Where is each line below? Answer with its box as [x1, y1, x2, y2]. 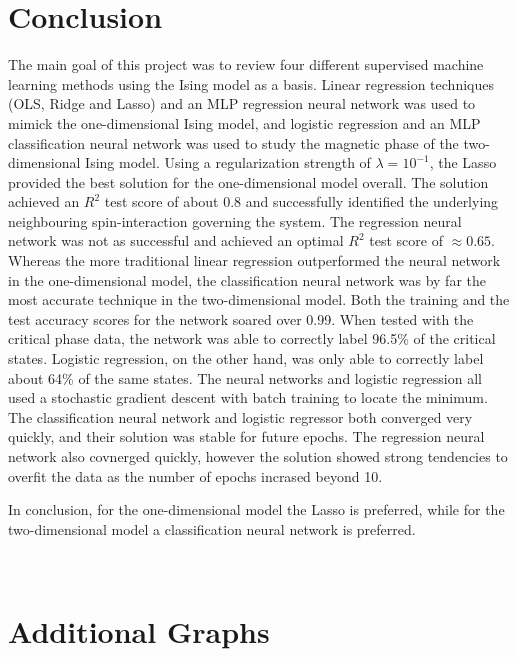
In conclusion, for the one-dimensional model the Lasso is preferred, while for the [8, 499, 505, 520]
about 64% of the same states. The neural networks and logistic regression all [8, 367, 482, 388]
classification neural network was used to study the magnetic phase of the [8, 132, 459, 153]
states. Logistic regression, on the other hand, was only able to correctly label [8, 348, 484, 369]
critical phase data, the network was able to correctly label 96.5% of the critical [8, 328, 496, 349]
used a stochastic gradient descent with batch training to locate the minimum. [8, 387, 488, 408]
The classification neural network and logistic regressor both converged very [8, 406, 473, 427]
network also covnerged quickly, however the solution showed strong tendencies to [8, 446, 508, 466]
